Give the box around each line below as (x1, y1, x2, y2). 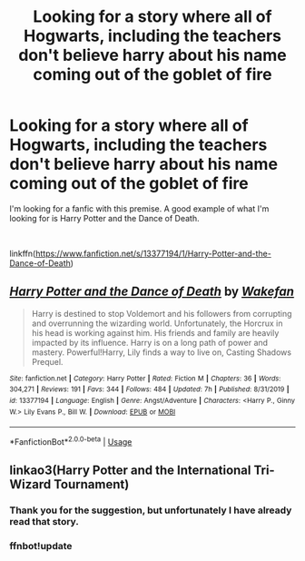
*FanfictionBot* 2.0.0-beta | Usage (9, 435, 133, 448)
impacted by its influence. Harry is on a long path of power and (31, 337, 269, 348)
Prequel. (31, 356, 64, 367)
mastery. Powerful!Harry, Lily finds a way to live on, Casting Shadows (31, 347, 292, 358)
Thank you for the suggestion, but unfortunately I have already (9, 504, 292, 517)
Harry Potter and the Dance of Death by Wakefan (9, 284, 295, 300)
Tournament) (53, 477, 130, 492)
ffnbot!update (9, 540, 73, 553)
